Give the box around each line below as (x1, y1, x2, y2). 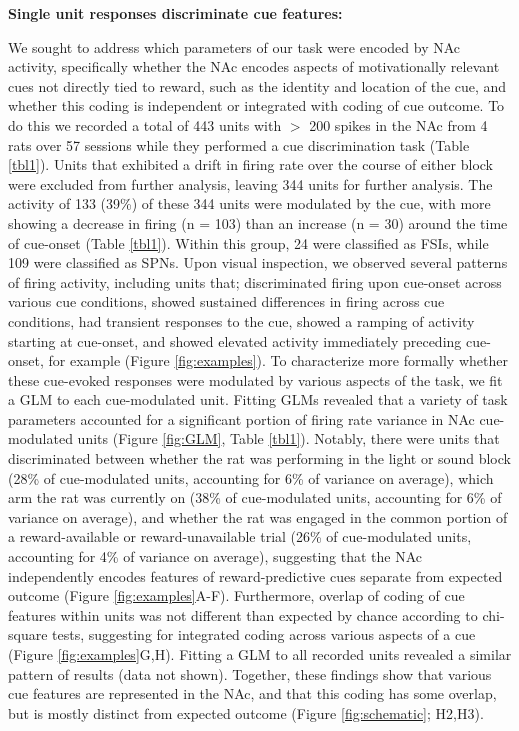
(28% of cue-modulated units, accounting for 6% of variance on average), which (8, 467, 494, 488)
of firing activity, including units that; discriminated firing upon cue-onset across (8, 271, 502, 292)
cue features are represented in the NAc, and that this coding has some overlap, (8, 683, 497, 704)
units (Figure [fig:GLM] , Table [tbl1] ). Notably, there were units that (77, 428, 500, 449)
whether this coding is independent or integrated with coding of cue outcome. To (8, 95, 505, 116)
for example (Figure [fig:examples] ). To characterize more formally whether (48, 350, 508, 371)
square (8, 624, 48, 645)
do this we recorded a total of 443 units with (8, 114, 282, 135)
